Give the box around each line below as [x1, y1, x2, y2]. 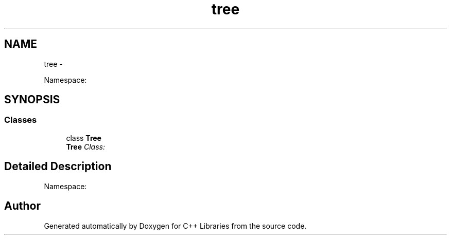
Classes [4, 115, 37, 125]
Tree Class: [66, 142, 105, 151]
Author [4, 199, 41, 213]
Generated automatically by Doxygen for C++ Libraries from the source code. [44, 221, 307, 230]
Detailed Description [4, 160, 112, 173]
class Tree [66, 133, 101, 142]
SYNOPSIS [4, 93, 60, 106]
